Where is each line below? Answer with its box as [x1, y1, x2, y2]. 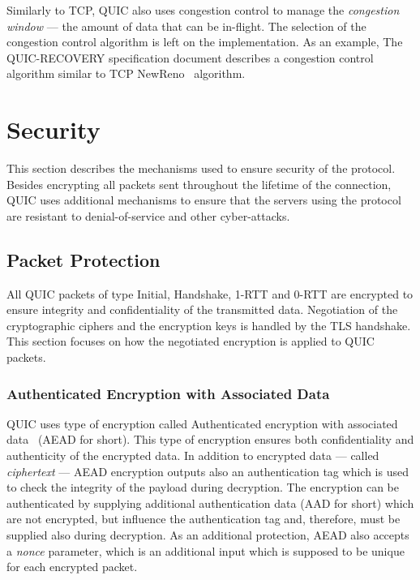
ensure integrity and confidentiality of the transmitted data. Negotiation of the [6, 301, 398, 318]
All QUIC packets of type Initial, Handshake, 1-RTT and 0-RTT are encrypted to [6, 285, 414, 302]
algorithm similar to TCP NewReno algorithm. [6, 65, 246, 82]
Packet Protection [6, 247, 161, 272]
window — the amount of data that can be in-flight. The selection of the [6, 17, 366, 34]
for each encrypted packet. [6, 558, 138, 575]
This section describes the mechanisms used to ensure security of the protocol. [6, 160, 396, 177]
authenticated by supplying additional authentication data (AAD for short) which [6, 494, 414, 511]
